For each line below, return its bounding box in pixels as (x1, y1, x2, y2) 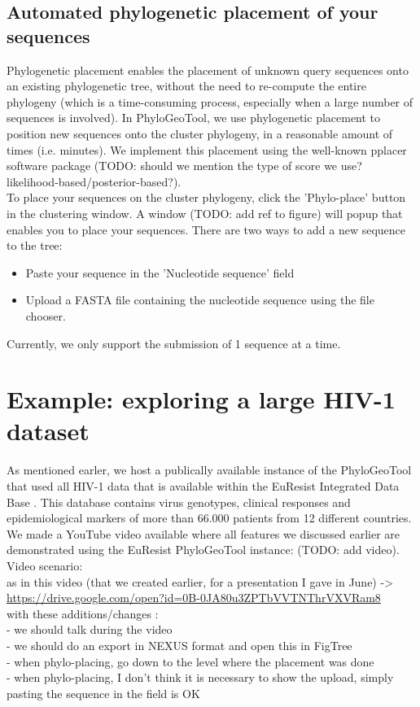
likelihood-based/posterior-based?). (7, 172, 182, 190)
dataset (7, 414, 90, 447)
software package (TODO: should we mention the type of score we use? (7, 157, 362, 174)
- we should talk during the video (7, 621, 173, 638)
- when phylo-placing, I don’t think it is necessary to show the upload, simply (7, 669, 394, 686)
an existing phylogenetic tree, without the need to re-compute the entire (7, 77, 366, 94)
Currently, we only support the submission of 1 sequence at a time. (7, 334, 341, 351)
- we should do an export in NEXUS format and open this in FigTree (7, 636, 352, 653)
